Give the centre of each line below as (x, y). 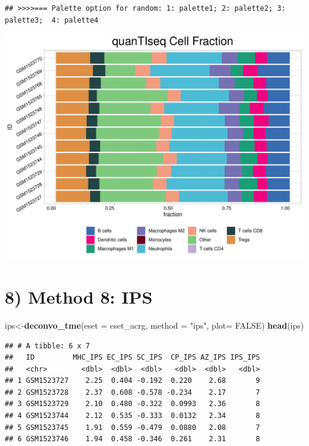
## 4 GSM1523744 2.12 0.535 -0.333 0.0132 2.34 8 (133, 416)
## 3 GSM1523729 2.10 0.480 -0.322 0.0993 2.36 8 (133, 404)
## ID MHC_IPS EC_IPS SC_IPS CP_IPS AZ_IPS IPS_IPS (133, 358)
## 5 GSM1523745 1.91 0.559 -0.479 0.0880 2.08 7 (133, 427)
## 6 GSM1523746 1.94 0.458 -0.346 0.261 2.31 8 (133, 439)
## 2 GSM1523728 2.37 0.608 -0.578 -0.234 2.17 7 (133, 392)
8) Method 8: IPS (79, 296)
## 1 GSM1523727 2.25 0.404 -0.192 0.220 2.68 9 (133, 381)
